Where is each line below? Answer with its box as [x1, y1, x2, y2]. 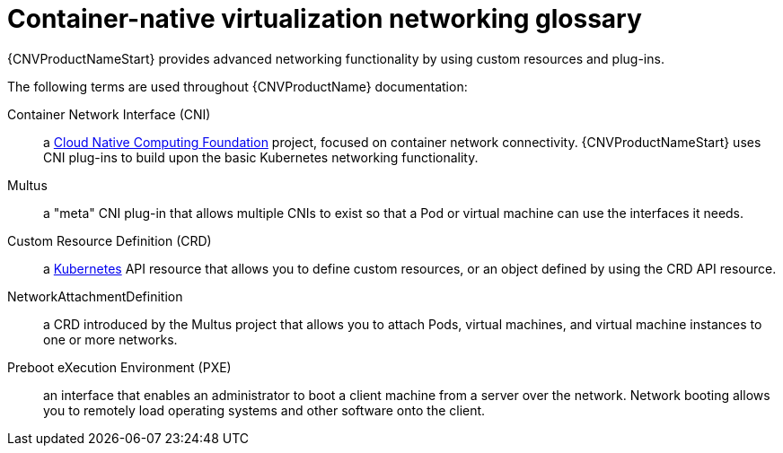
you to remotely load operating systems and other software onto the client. [43, 402, 486, 418]
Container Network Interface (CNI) [7, 106, 211, 122]
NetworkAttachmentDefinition [7, 288, 183, 304]
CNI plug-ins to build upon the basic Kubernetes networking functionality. [43, 149, 479, 165]
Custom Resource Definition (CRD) [7, 232, 212, 248]
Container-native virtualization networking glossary [7, 4, 642, 34]
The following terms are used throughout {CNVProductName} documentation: [7, 78, 468, 94]
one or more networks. [43, 331, 178, 347]
